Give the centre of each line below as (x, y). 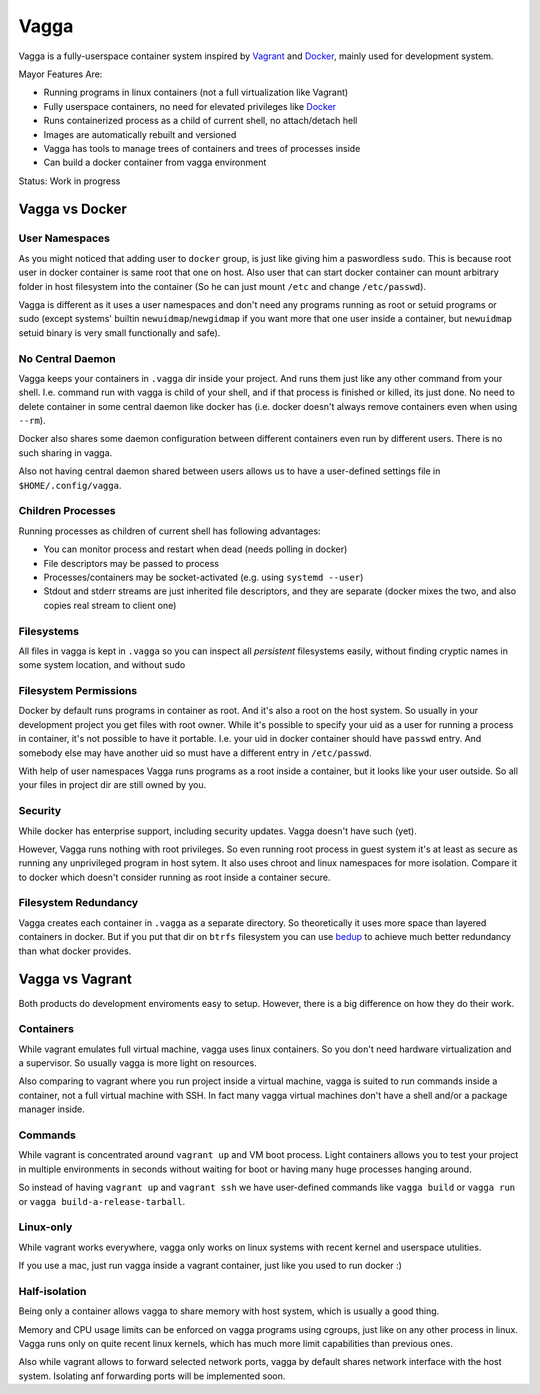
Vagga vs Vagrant (75, 979)
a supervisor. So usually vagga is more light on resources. (137, 1063)
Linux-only (45, 1227)
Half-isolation (52, 1291)
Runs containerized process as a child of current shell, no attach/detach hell (200, 121)
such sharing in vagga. (65, 452)
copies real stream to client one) (110, 605)
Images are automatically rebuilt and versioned (140, 134)
